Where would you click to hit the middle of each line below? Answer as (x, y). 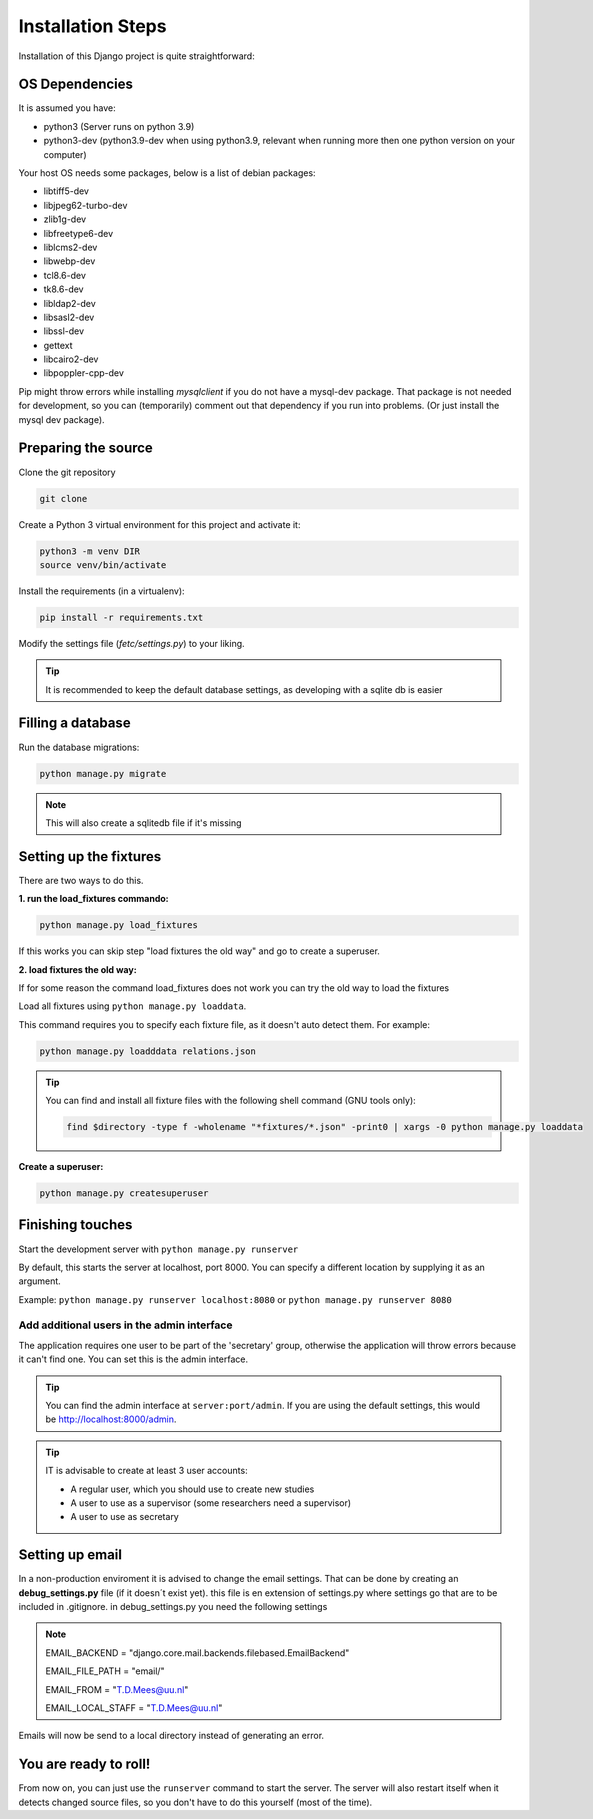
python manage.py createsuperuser (124, 1193)
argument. (40, 1281)
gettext (58, 345)
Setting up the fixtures (90, 856)
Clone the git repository (67, 472)
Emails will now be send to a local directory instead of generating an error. (171, 1736)
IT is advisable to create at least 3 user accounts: (147, 1471)
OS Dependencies (76, 84)
